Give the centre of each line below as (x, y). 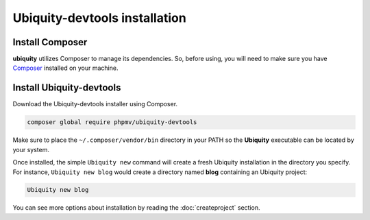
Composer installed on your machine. (65, 68)
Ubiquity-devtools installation (99, 18)
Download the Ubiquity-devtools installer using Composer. (95, 104)
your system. (31, 149)
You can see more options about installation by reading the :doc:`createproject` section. (136, 208)
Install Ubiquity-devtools (67, 88)
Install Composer (50, 42)
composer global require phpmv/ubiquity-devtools (112, 122)
